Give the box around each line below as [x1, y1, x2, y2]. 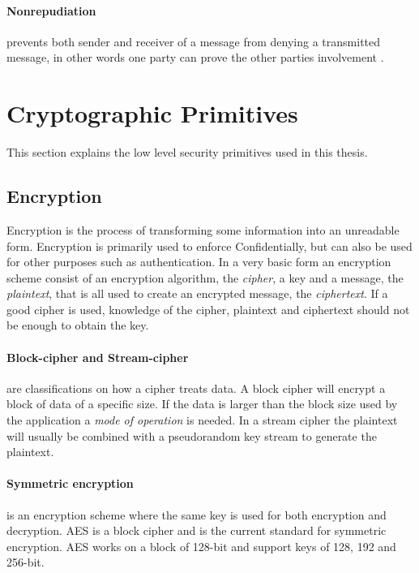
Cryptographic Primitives [6, 97, 298, 130]
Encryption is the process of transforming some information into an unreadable [6, 221, 400, 238]
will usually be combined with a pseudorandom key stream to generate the [6, 427, 377, 444]
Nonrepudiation [6, 2, 96, 19]
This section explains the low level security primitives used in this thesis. [6, 144, 368, 161]
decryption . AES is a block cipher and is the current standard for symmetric [6, 522, 387, 539]
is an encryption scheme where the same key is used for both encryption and [6, 506, 387, 523]
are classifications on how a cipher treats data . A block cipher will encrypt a [6, 379, 386, 396]
